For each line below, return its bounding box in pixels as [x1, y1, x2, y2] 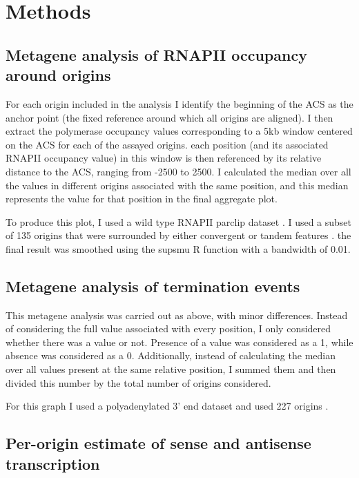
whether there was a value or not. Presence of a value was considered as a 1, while [6, 334, 353, 349]
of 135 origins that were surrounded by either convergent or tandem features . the [6, 228, 351, 242]
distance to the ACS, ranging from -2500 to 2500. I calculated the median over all [6, 164, 351, 178]
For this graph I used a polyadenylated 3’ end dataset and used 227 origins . [6, 399, 329, 413]
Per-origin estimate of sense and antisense [6, 432, 311, 454]
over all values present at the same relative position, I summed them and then [6, 362, 336, 376]
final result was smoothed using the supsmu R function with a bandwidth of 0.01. [6, 241, 351, 256]
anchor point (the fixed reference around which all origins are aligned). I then [6, 110, 333, 124]
